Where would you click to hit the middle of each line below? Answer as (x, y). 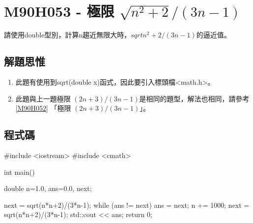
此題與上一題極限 (43, 98)
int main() (19, 172)
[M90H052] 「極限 (43, 108)
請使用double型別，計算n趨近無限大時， (68, 35)
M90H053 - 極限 (59, 11)
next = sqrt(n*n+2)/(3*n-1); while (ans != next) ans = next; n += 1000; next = (127, 205)
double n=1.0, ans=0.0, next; (48, 188)
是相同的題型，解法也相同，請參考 (194, 98)
